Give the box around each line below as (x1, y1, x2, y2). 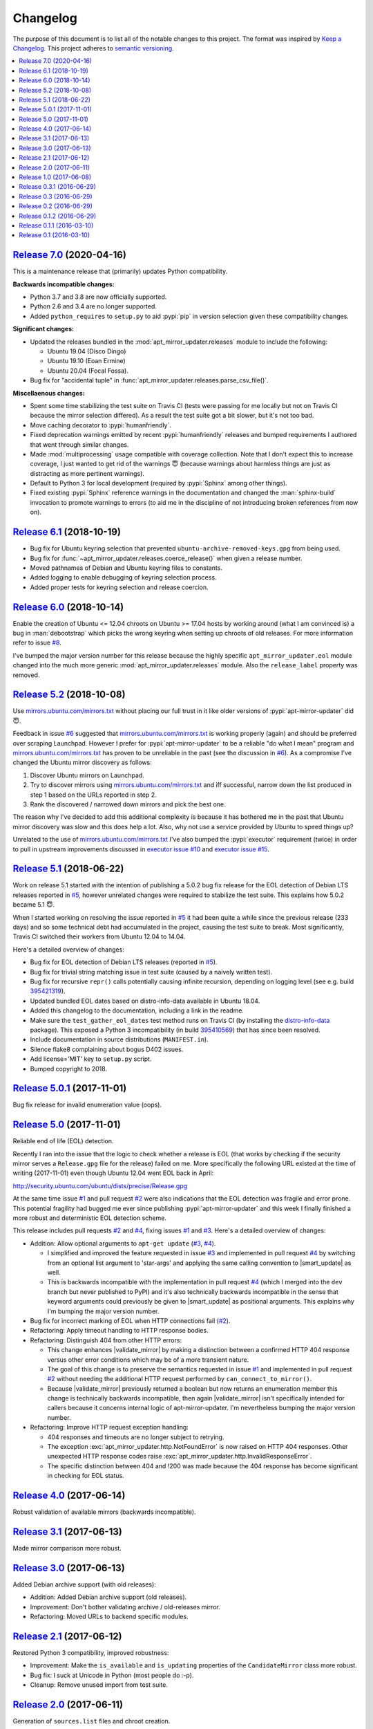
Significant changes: (12, 325, 74, 333)
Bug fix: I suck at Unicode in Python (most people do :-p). (30, 1671, 194, 1679)
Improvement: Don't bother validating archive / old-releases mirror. (30, 1602, 220, 1611)
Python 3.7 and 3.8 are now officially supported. (30, 293, 167, 301)
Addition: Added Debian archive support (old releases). (30, 1593, 187, 1601)
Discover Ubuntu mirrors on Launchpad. (30, 771, 144, 779)
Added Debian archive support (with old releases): (12, 1580, 157, 1589)
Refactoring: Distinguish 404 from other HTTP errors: (30, 1335, 182, 1344)
